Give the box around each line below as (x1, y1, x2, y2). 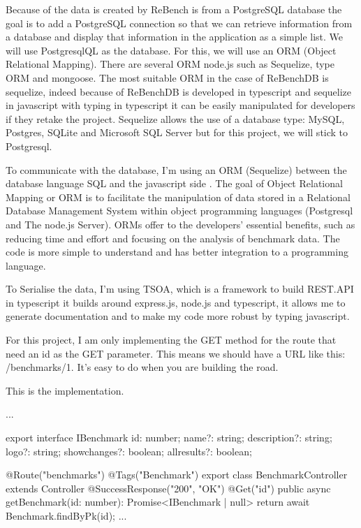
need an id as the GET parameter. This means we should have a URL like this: (6, 346, 346, 360)
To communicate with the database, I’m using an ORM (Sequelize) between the (6, 162, 347, 177)
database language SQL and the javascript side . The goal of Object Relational (6, 176, 343, 191)
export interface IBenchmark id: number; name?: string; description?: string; (6, 430, 332, 445)
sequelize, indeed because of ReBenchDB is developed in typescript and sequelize (6, 84, 352, 98)
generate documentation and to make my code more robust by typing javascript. (6, 309, 350, 323)
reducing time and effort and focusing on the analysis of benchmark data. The (6, 230, 340, 245)
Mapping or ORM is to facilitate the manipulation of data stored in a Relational (6, 189, 351, 204)
